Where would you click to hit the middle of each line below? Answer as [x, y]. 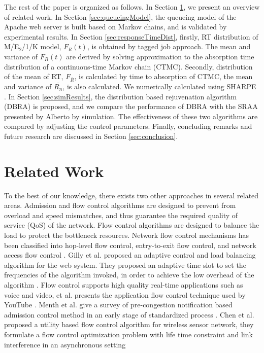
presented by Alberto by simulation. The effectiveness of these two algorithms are [131, 116]
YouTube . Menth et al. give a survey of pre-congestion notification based [118, 305]
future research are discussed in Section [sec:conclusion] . [91, 136]
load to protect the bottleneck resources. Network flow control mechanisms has [126, 235]
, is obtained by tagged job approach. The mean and [169, 46]
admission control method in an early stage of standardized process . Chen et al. [129, 314]
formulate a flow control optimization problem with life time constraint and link [128, 334]
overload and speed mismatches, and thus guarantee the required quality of [121, 215]
